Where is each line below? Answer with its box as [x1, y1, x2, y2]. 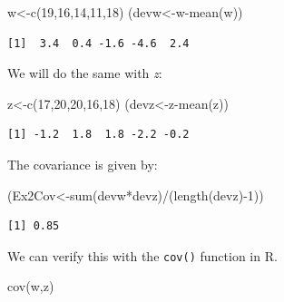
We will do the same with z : [7, 63, 162, 83]
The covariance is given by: [7, 154, 158, 173]
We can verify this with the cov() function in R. [7, 246, 278, 265]
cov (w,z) [7, 277, 54, 296]
